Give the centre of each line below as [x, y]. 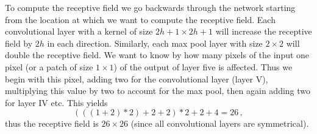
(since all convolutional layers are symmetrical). [220, 123]
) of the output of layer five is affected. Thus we [203, 66]
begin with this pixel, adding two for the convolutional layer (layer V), [137, 79]
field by [19, 43]
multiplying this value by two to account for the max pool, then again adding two [158, 91]
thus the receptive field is [52, 123]
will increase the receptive [264, 31]
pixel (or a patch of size [49, 66]
